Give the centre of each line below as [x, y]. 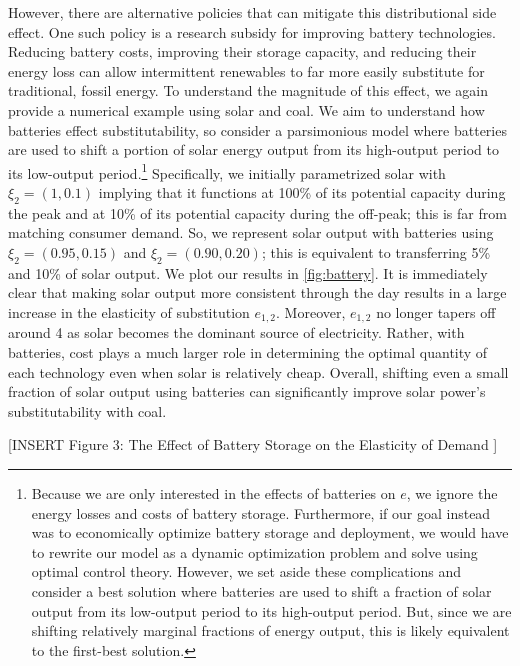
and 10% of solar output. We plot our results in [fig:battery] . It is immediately [248, 272]
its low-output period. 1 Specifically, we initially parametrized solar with [227, 171]
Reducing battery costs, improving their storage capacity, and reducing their [242, 51]
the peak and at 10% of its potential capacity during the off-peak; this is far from [257, 212]
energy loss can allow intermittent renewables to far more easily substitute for [246, 70]
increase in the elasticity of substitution [129, 311]
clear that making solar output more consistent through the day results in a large [257, 292]
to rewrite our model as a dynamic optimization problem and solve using [254, 551]
